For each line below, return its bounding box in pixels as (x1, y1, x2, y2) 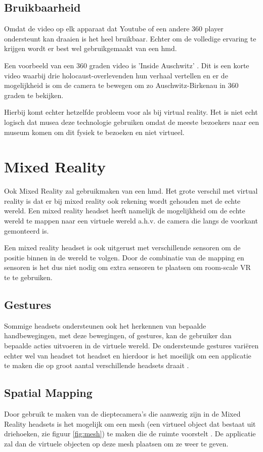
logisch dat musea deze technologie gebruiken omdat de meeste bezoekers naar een (4, 116, 259, 127)
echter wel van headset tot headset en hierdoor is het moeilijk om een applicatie (4, 350, 251, 360)
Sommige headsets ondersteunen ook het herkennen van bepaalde (4, 320, 206, 331)
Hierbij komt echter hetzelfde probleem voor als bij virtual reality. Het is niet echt (4, 107, 258, 117)
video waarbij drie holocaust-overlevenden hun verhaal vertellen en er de (4, 70, 228, 80)
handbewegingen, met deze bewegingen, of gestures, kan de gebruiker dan (4, 330, 232, 341)
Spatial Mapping (4, 385, 93, 400)
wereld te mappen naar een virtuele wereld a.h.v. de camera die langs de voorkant (4, 215, 258, 226)
